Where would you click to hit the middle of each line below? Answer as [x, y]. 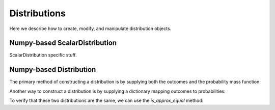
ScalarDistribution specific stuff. [43, 55]
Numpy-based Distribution [53, 70]
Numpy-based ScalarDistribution [63, 43]
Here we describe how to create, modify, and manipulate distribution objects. [90, 29]
